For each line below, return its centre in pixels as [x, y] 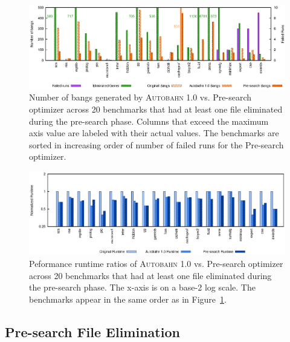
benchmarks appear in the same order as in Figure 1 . [128, 299]
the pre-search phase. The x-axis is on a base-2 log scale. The [142, 287]
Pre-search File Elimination [92, 331]
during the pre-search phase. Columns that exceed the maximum [149, 121]
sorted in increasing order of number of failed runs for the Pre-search [156, 144]
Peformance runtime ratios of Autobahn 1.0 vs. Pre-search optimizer [156, 264]
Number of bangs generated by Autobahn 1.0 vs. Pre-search [140, 97]
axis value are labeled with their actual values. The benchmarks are [154, 133]
